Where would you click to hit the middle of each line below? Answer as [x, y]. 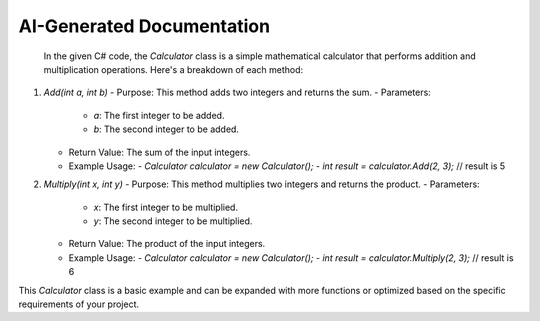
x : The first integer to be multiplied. [166, 207]
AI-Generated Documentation [144, 26]
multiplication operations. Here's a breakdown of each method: [173, 69]
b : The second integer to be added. [166, 129]
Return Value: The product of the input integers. [167, 244]
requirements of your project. [79, 304]
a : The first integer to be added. [159, 115]
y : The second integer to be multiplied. [173, 221]
